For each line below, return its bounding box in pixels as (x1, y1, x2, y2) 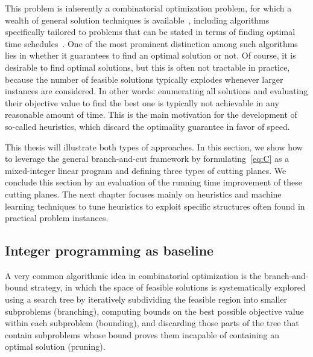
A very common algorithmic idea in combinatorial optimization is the (5, 269, 262, 281)
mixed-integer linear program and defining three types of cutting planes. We (5, 164, 286, 176)
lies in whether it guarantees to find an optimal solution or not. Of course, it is (5, 49, 296, 62)
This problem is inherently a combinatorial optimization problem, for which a (5, 2, 292, 14)
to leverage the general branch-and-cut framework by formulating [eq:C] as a (5, 152, 289, 165)
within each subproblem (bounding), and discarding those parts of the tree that (5, 317, 299, 329)
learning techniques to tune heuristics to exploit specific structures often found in (5, 199, 305, 212)
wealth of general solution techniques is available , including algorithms (5, 13, 270, 26)
